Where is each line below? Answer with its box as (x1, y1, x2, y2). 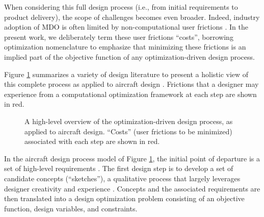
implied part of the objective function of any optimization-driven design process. (4, 51, 255, 62)
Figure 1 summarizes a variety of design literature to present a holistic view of (4, 68, 249, 79)
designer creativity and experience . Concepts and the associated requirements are (4, 183, 260, 194)
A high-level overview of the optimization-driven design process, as (24, 115, 233, 126)
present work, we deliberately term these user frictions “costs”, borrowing (4, 31, 233, 42)
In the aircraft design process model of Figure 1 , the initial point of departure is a (4, 153, 260, 163)
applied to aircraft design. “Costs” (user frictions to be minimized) (24, 126, 232, 136)
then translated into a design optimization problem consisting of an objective (4, 193, 245, 204)
